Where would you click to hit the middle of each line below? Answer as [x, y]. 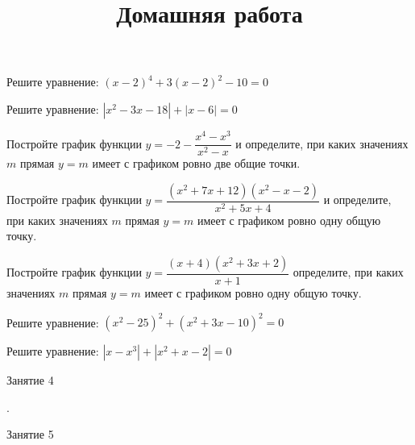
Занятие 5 [30, 434]
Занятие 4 [30, 380]
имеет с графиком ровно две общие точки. [196, 163]
